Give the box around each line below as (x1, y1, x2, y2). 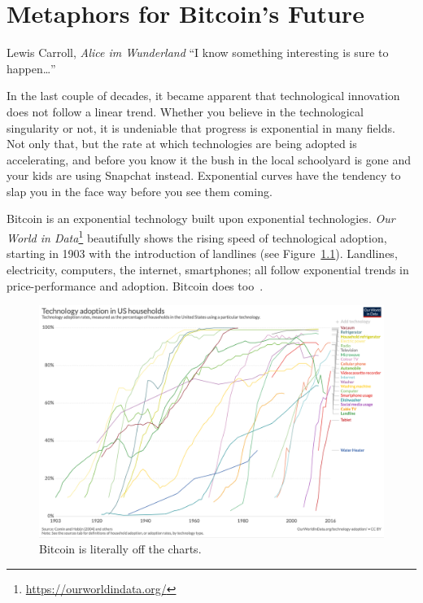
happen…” (7, 59, 56, 76)
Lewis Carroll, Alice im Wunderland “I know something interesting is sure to (7, 44, 389, 61)
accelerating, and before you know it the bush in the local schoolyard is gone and (7, 151, 411, 168)
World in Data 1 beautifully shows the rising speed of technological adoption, (7, 227, 387, 246)
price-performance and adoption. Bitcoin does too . (7, 277, 264, 294)
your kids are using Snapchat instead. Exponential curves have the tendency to (7, 167, 401, 184)
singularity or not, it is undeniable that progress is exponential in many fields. (7, 119, 395, 136)
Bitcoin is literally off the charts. (39, 540, 202, 557)
